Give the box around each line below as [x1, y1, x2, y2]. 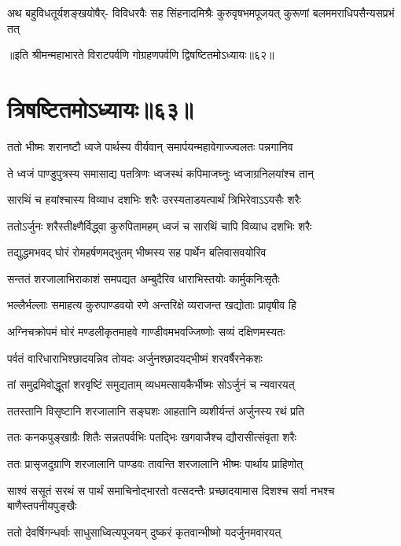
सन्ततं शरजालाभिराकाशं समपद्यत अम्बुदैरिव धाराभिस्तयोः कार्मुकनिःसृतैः [7, 270, 280, 286]
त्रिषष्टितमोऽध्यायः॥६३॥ [7, 92, 193, 124]
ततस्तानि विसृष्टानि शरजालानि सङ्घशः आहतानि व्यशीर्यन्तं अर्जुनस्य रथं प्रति [7, 402, 305, 419]
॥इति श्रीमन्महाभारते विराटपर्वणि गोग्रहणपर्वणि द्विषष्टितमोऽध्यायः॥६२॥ [7, 46, 274, 63]
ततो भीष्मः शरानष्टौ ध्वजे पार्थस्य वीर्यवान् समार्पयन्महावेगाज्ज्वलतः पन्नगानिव [7, 138, 293, 154]
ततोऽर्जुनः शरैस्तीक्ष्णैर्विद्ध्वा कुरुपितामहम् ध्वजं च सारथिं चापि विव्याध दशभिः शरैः [7, 217, 312, 234]
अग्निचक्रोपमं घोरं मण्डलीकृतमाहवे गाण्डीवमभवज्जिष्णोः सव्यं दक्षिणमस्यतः [7, 323, 285, 340]
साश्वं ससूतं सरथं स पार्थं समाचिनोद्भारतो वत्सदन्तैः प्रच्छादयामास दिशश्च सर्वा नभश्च [7, 481, 335, 498]
